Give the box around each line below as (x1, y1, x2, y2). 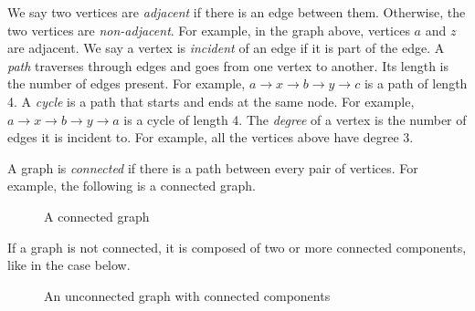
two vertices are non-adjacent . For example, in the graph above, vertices (7, 20, 410, 39)
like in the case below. (7, 255, 131, 275)
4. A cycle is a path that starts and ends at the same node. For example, (7, 91, 415, 110)
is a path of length (364, 74, 468, 93)
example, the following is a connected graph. (7, 176, 256, 195)
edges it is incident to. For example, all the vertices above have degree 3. (7, 128, 414, 147)
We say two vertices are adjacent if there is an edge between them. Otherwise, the (7, 3, 466, 21)
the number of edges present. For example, (7, 74, 246, 93)
